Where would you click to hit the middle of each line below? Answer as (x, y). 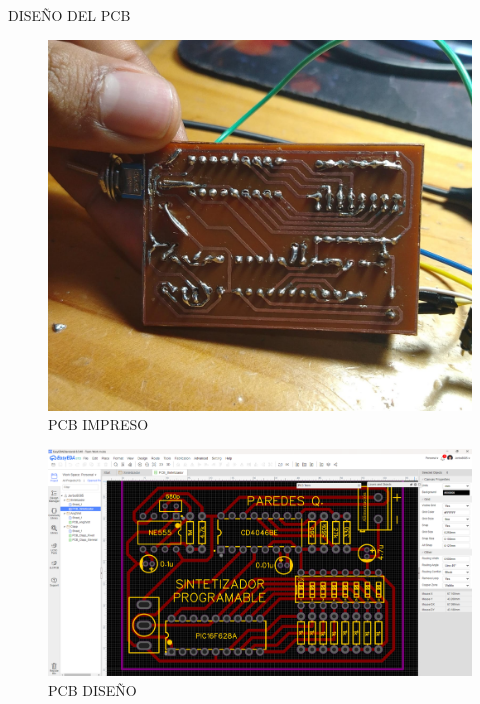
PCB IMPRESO (98, 424)
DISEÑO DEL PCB (69, 15)
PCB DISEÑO (92, 689)
